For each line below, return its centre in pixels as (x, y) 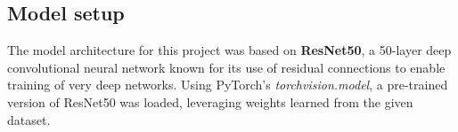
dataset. (29, 119)
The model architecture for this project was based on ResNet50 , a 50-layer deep (229, 50)
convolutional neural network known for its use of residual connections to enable (226, 67)
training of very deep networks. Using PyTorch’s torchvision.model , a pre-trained (228, 85)
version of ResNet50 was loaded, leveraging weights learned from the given (210, 101)
